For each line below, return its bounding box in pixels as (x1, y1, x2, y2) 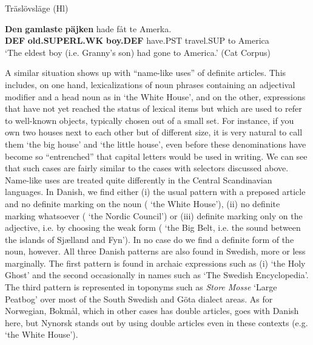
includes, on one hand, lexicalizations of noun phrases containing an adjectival (5, 78, 295, 91)
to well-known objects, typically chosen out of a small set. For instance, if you (5, 114, 294, 126)
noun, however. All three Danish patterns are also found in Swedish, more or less (5, 245, 306, 258)
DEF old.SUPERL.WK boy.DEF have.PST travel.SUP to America (5, 34, 269, 47)
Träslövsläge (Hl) (5, 2, 69, 14)
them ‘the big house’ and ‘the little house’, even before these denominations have (5, 137, 306, 150)
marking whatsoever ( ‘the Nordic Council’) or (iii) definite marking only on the (5, 209, 303, 222)
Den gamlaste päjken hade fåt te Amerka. (5, 22, 172, 35)
